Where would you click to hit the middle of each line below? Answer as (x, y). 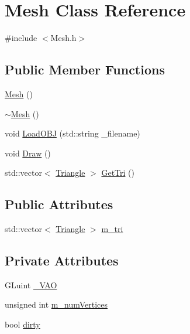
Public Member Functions (85, 69)
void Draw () (28, 153)
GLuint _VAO (31, 284)
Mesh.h (63, 38)
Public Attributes (59, 204)
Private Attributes (62, 260)
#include (21, 38)
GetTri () (118, 173)
